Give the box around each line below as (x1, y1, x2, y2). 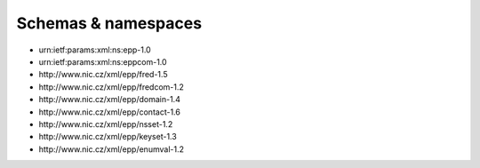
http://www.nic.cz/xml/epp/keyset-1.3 (38, 132, 177, 142)
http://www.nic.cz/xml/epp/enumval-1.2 (38, 143, 184, 155)
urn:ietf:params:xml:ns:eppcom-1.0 (38, 56, 168, 67)
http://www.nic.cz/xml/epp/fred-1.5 (38, 69, 168, 80)
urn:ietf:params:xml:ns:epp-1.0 (38, 44, 151, 55)
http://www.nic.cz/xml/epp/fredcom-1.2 (38, 81, 184, 92)
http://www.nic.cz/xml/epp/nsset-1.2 (38, 118, 173, 129)
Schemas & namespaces (16, 13, 203, 33)
